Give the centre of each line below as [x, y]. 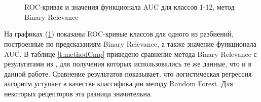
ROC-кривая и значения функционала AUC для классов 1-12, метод [129, 7]
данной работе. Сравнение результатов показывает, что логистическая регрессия [128, 73]
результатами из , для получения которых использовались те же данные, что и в [128, 64]
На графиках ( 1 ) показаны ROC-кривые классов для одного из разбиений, [119, 34]
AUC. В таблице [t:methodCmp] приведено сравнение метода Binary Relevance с [130, 54]
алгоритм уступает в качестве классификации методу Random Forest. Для [119, 83]
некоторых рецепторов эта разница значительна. [78, 93]
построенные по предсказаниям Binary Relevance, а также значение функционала [130, 43]
